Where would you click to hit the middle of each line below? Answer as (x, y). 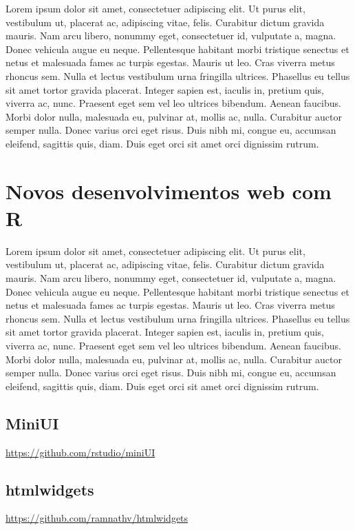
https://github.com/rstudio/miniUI (80, 452)
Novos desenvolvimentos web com (169, 191)
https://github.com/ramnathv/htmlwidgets (97, 518)
